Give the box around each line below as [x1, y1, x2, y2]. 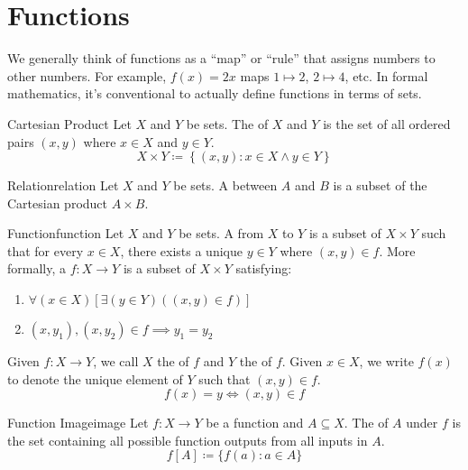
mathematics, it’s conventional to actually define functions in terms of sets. [7, 84, 422, 103]
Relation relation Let [7, 176, 119, 195]
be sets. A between [173, 176, 278, 195]
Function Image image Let [7, 413, 149, 432]
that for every [7, 241, 84, 260]
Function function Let [7, 224, 124, 243]
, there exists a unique [120, 241, 243, 260]
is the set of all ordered [323, 114, 451, 133]
